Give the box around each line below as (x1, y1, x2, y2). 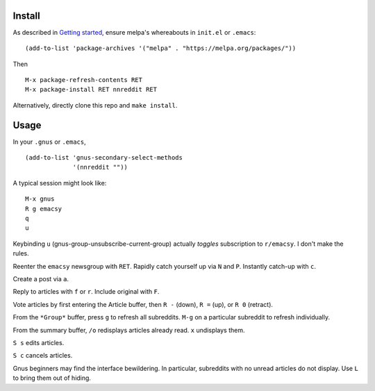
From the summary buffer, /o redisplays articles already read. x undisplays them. (12, 326, 246, 334)
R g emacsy (25, 205, 62, 213)
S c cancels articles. (12, 351, 73, 360)
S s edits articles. (12, 338, 65, 347)
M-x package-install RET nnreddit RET (25, 85, 158, 94)
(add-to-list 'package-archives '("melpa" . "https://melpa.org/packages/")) (25, 44, 297, 52)
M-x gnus (25, 195, 55, 203)
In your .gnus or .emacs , (12, 138, 86, 146)
